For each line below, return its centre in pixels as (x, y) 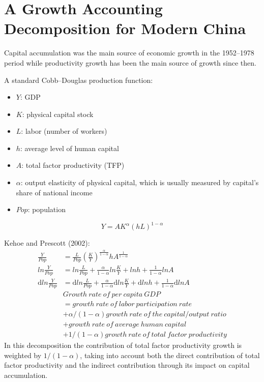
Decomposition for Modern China (125, 28)
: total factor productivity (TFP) (73, 165)
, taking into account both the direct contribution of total (170, 355)
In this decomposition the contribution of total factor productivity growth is (123, 345)
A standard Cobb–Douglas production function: (79, 80)
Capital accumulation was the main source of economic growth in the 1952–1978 (129, 53)
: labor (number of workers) (64, 131)
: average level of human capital (69, 148)
